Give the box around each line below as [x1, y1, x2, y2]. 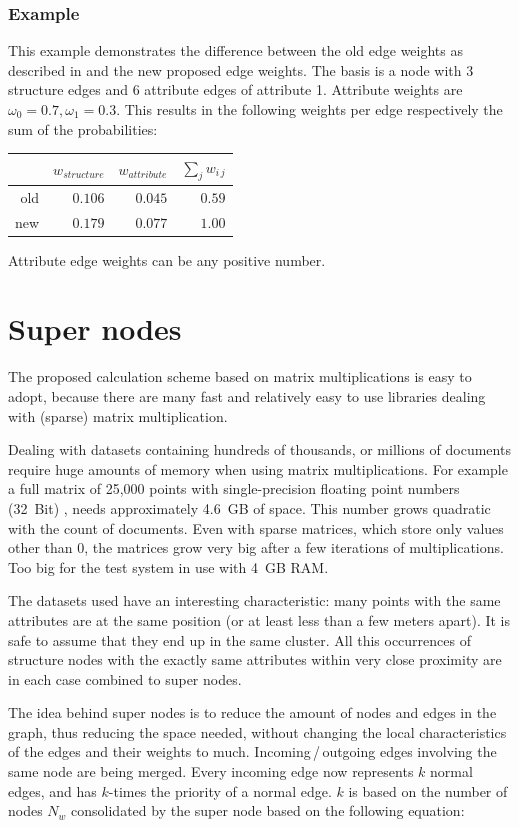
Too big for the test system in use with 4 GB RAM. [8, 556, 329, 577]
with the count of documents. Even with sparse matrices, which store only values [8, 517, 504, 538]
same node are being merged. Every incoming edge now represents [8, 761, 414, 782]
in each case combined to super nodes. [8, 668, 242, 689]
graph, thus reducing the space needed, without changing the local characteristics [8, 721, 507, 742]
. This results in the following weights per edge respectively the [116, 99, 503, 119]
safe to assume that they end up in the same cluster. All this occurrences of [8, 629, 471, 650]
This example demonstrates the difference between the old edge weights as [8, 40, 463, 61]
